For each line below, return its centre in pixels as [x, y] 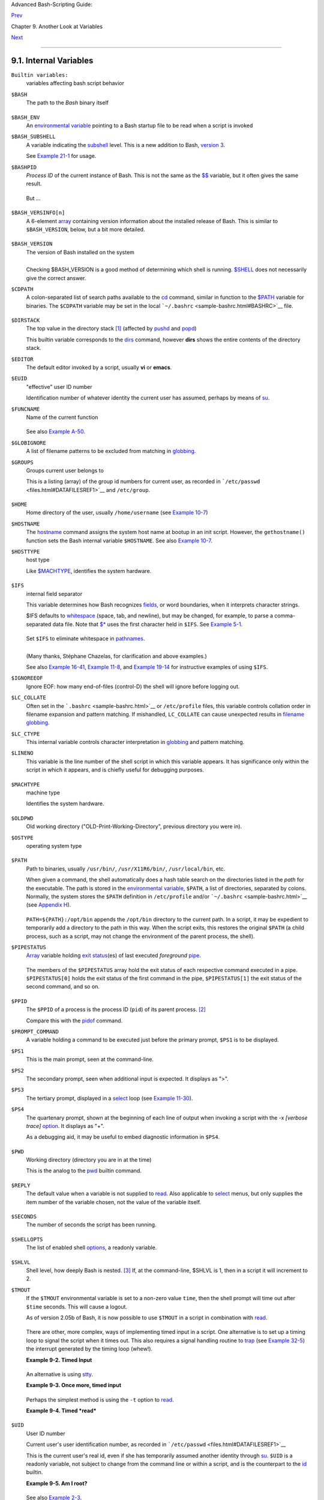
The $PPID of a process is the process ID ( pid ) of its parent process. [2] [116, 1009]
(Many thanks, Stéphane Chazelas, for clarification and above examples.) [116, 656]
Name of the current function [62, 417]
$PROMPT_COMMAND [35, 1032]
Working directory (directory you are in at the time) [89, 1160]
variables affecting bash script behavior [75, 83]
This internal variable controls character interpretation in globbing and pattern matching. [135, 742]
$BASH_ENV [25, 117]
